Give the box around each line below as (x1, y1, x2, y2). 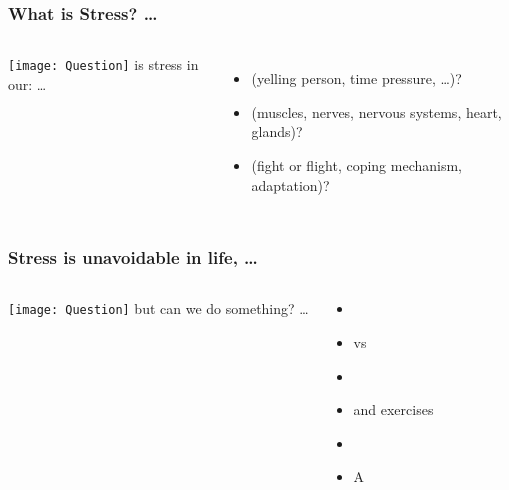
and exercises (353, 399, 434, 420)
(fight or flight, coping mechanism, (251, 155, 463, 175)
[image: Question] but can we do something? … (8, 298, 309, 319)
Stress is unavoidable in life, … (8, 245, 258, 270)
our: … (8, 73, 47, 94)
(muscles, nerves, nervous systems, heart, (251, 101, 502, 122)
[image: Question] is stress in (8, 54, 199, 75)
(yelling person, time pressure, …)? (251, 68, 462, 89)
